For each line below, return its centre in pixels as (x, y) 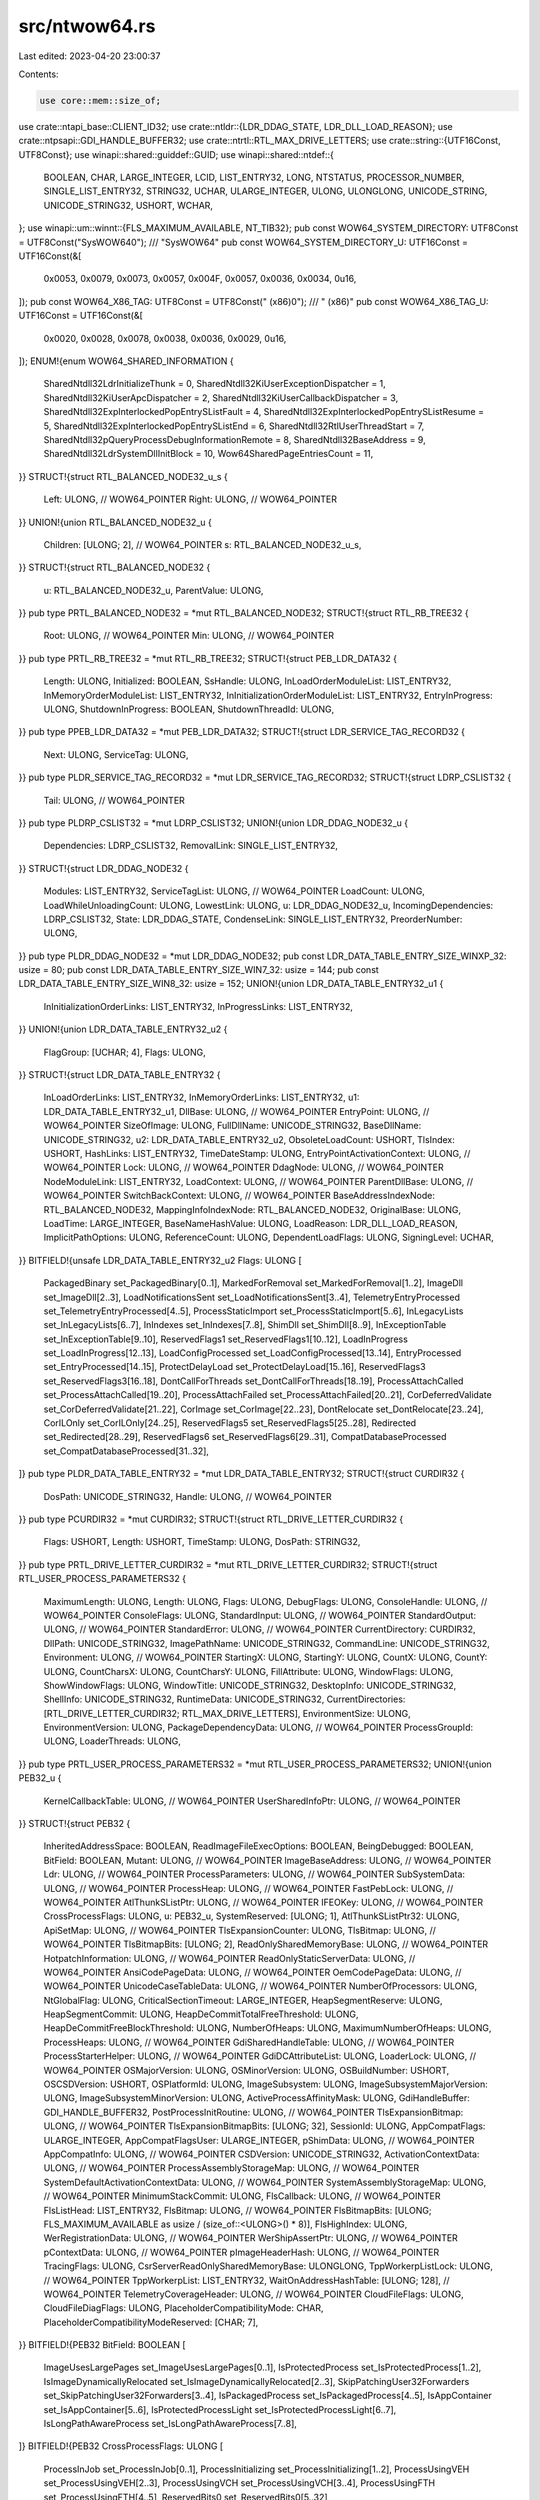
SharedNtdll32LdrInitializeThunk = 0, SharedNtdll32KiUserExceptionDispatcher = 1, (215, 384)
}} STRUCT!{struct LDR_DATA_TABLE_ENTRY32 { (119, 1075)
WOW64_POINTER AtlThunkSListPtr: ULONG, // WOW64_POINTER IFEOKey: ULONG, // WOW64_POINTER (263, 1902)
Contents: (38, 74)
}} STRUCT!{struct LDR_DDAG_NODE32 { (103, 868)
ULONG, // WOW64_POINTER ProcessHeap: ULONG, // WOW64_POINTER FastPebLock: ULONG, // (248, 1888)
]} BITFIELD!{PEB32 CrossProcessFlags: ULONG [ (121, 2446)
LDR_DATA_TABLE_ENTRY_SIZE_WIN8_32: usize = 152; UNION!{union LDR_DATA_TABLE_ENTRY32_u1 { (231, 984)
